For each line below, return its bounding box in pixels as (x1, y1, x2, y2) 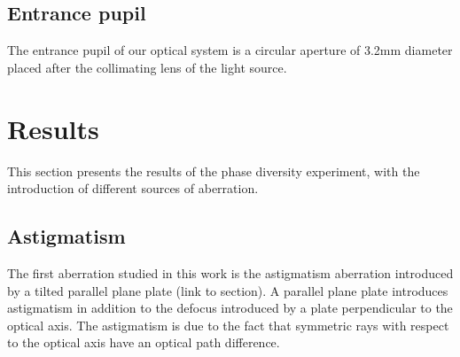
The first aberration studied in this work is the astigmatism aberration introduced (7, 263, 454, 282)
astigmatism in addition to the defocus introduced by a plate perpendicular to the (7, 299, 453, 317)
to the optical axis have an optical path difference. (7, 333, 280, 352)
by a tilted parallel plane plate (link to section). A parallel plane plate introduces (7, 281, 448, 299)
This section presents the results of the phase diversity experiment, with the (7, 161, 420, 180)
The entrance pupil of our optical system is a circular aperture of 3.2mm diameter (7, 41, 453, 59)
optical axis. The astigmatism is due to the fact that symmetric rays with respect (7, 315, 449, 334)
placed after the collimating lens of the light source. (7, 58, 287, 76)
